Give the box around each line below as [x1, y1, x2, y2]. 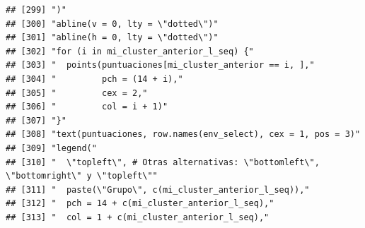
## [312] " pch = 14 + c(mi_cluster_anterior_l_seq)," [6, 198, 274, 209]
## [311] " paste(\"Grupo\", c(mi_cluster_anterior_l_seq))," [6, 184, 310, 195]
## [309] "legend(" [6, 143, 97, 153]
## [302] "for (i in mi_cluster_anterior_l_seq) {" [6, 46, 254, 56]
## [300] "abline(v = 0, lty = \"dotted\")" [6, 18, 219, 29]
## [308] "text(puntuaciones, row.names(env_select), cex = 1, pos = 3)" [6, 129, 361, 140]
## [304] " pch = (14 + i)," [6, 73, 183, 84]
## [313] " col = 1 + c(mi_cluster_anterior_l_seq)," [6, 212, 270, 222]
